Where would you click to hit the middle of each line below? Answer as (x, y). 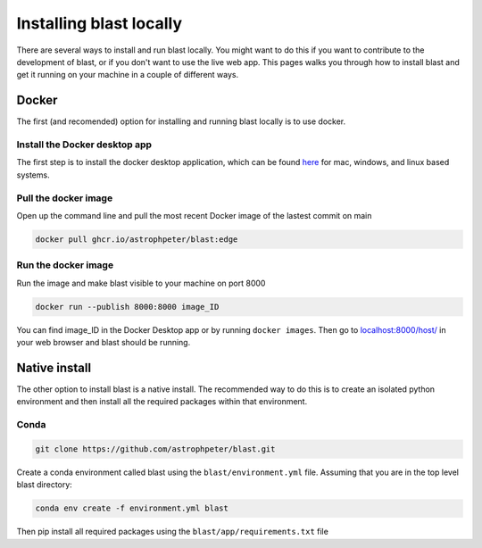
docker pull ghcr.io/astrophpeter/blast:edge (137, 239)
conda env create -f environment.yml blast (132, 508)
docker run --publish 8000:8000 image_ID (127, 307)
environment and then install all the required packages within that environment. (162, 402)
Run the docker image (65, 265)
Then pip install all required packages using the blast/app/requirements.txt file (173, 532)
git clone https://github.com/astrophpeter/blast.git (155, 449)
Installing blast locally (100, 23)
